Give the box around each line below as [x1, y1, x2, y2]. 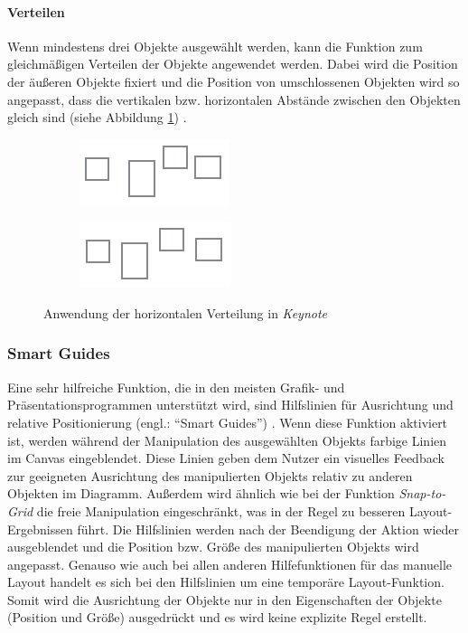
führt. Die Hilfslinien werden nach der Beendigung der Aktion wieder [77, 519, 460, 538]
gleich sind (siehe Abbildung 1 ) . [7, 108, 187, 127]
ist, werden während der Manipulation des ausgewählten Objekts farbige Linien [7, 430, 447, 449]
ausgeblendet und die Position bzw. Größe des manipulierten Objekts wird [7, 537, 419, 556]
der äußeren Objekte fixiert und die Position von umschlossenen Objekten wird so [7, 71, 460, 90]
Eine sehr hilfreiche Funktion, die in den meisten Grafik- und [7, 377, 345, 396]
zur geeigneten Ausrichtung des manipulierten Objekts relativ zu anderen [7, 466, 413, 485]
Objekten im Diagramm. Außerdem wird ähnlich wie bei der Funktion [7, 484, 395, 503]
